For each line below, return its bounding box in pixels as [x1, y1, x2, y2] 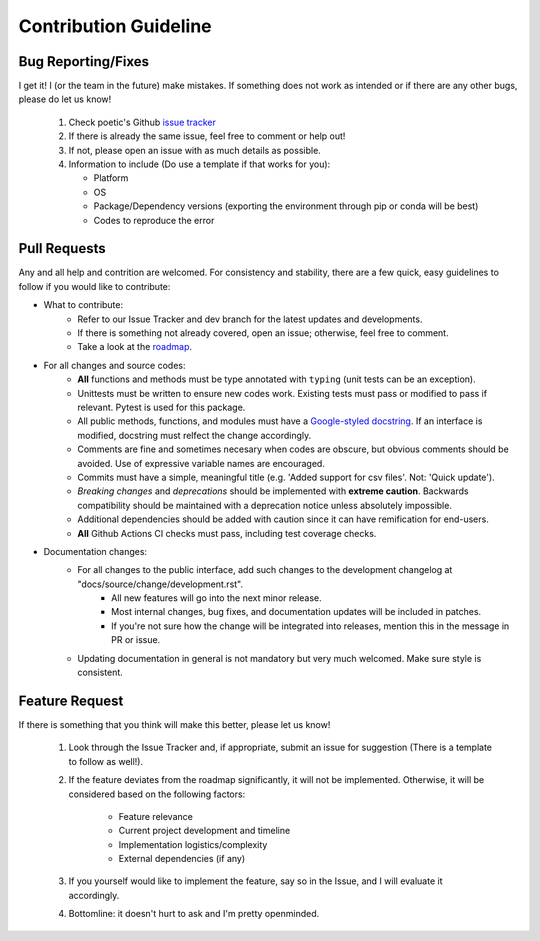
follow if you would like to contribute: [18, 280, 171, 292]
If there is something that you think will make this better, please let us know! [18, 718, 331, 730]
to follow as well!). [68, 755, 144, 767]
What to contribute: [43, 299, 124, 311]
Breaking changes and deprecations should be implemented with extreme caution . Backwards [77, 485, 469, 497]
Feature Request [18, 692, 124, 709]
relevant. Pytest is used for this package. [77, 401, 246, 413]
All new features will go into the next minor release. [111, 592, 322, 604]
